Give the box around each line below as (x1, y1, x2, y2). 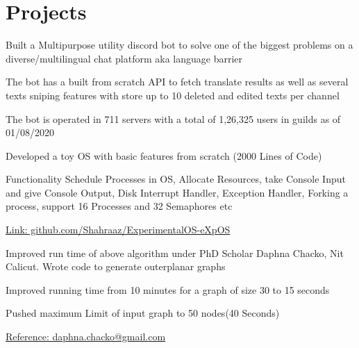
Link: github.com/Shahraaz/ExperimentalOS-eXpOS (6, 222, 231, 237)
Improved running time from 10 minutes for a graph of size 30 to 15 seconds (6, 282, 330, 297)
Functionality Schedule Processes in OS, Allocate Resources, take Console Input (6, 172, 346, 186)
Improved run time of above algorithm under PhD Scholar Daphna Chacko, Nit (6, 245, 344, 260)
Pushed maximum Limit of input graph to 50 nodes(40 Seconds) (6, 306, 280, 320)
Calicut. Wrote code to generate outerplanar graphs (6, 259, 226, 274)
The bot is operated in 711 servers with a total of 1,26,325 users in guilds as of (6, 111, 341, 126)
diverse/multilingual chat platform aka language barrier (6, 51, 242, 65)
